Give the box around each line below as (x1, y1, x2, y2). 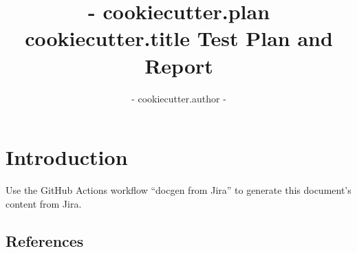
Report (144, 51, 213, 79)
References (6, 230, 84, 251)
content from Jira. (6, 196, 82, 210)
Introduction (6, 143, 128, 171)
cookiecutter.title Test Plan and (25, 24, 333, 52)
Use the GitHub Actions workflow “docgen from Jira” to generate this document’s (6, 183, 351, 197)
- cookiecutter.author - (131, 91, 226, 105)
